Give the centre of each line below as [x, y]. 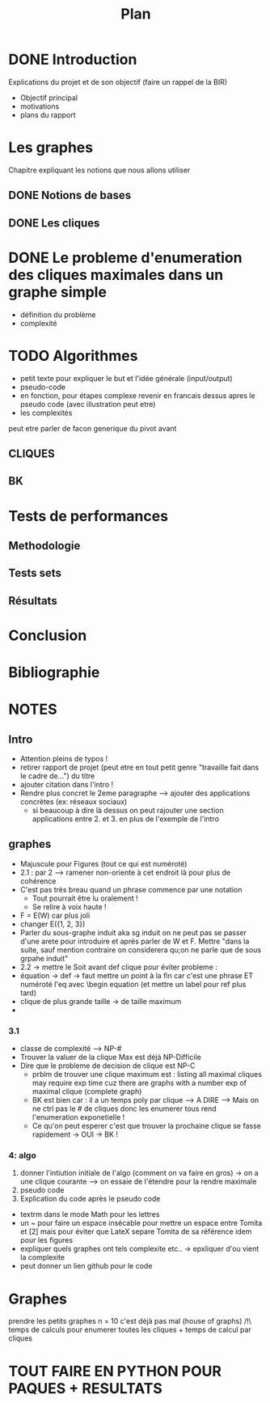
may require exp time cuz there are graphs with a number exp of [139, 1083]
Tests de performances [88, 516]
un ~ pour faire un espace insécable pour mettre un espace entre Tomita [141, 1223]
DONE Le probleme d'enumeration [125, 258]
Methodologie [44, 546]
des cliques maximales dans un [116, 275]
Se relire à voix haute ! [69, 906]
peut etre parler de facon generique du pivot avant [93, 428]
